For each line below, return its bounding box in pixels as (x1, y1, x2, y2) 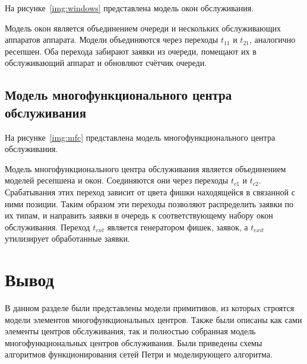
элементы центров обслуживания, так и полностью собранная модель (5, 325, 256, 337)
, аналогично (249, 33, 296, 46)
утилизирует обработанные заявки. (5, 232, 130, 245)
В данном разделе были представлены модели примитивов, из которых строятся (5, 302, 295, 314)
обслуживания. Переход (5, 220, 90, 233)
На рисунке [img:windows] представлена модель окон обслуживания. (5, 2, 254, 14)
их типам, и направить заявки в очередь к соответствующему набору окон (5, 209, 273, 221)
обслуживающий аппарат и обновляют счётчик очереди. (5, 56, 207, 69)
